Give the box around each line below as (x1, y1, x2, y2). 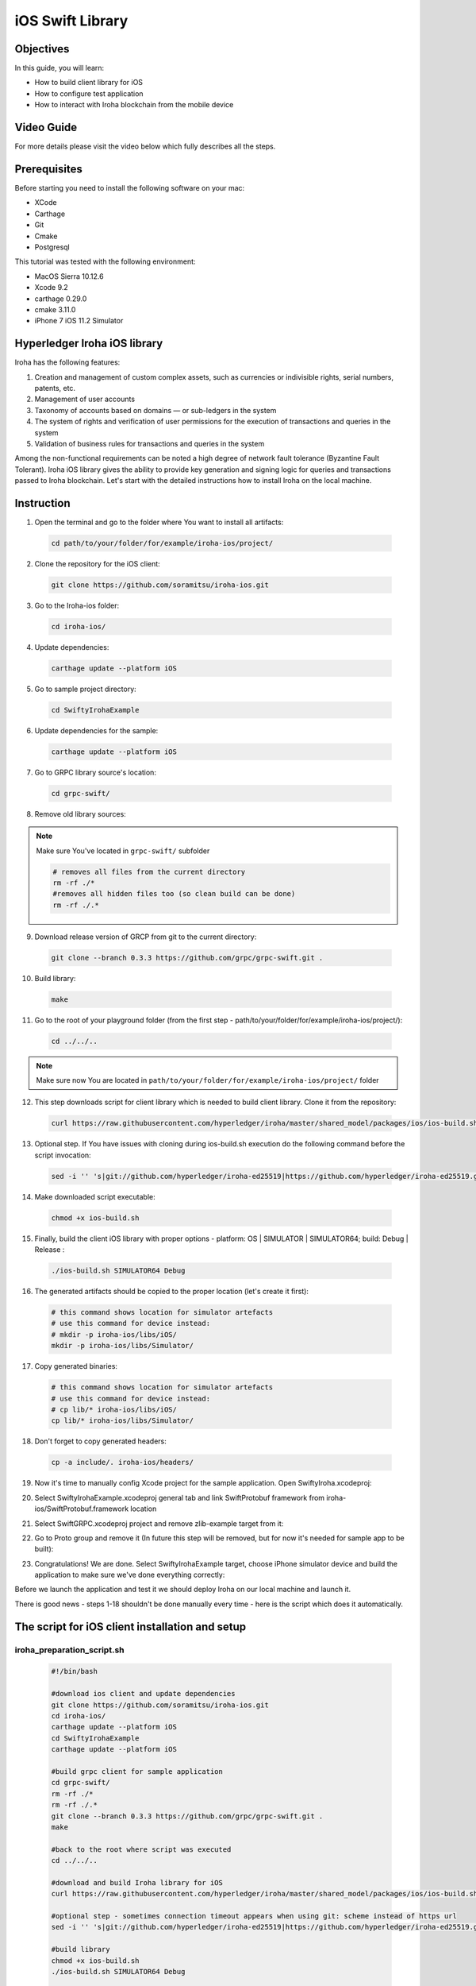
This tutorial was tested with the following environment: (14, 257, 196, 266)
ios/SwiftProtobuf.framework (34, 1504, 129, 1513)
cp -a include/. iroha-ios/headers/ (51, 1458, 194, 1467)
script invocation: (34, 1150, 91, 1160)
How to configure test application (34, 88, 144, 99)
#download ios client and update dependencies (51, 1689, 236, 1698)
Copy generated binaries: (34, 1362, 118, 1371)
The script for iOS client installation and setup (14, 1620, 246, 1633)
